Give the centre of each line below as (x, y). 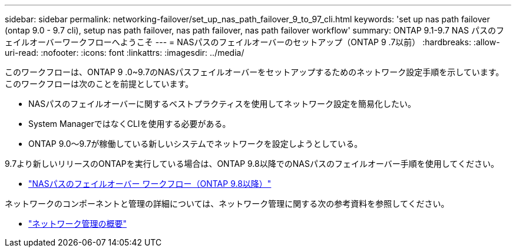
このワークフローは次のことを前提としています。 (99, 84)
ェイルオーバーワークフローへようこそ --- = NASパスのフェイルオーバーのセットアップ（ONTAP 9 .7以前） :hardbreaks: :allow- (252, 42)
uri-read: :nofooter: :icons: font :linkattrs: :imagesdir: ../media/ (125, 53)
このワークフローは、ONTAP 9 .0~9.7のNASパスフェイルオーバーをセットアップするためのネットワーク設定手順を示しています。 (254, 72)
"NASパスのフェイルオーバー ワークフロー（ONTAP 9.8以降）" (150, 184)
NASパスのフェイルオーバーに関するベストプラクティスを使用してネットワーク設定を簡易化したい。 (222, 104)
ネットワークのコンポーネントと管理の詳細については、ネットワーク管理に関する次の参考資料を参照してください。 (227, 204)
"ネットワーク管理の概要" (78, 224)
